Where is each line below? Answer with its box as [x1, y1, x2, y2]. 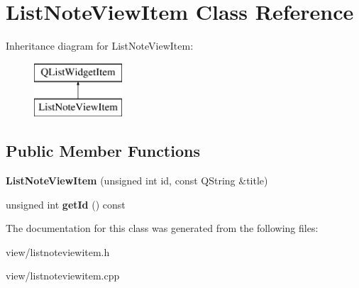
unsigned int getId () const [6, 196, 126, 211]
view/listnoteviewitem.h [6, 244, 110, 259]
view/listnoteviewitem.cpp [6, 268, 120, 283]
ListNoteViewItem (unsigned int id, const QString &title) [6, 173, 268, 188]
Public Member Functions [6, 140, 200, 162]
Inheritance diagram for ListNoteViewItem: [6, 38, 194, 53]
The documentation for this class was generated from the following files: [6, 221, 319, 236]
